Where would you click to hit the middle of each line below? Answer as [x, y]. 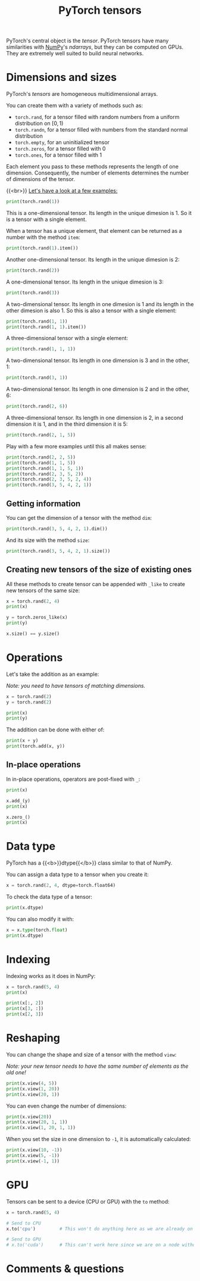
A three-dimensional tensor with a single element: [67, 338]
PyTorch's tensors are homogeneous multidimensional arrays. [82, 94]
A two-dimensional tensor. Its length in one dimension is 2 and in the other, [98, 389]
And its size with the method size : [48, 540]
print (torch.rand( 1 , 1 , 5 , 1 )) [45, 468]
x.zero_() [18, 817]
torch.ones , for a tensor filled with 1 [58, 155]
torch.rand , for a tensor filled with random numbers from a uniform [97, 117]
